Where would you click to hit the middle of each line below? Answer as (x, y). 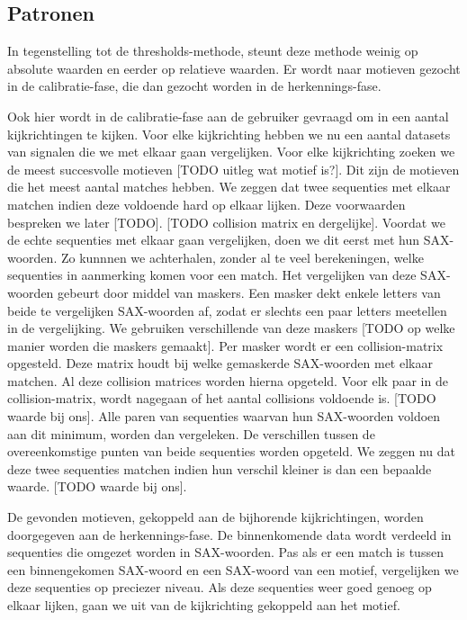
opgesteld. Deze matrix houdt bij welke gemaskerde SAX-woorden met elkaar (220, 363)
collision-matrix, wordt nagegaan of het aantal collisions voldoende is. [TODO (222, 398)
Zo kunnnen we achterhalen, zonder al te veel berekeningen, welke (242, 257)
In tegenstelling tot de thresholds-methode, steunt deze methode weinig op (213, 51)
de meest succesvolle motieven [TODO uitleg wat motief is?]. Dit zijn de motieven (233, 169)
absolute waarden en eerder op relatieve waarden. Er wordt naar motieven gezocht (234, 68)
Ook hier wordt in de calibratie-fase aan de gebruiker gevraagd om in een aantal (228, 116)
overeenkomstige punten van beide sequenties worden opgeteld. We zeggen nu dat (232, 451)
